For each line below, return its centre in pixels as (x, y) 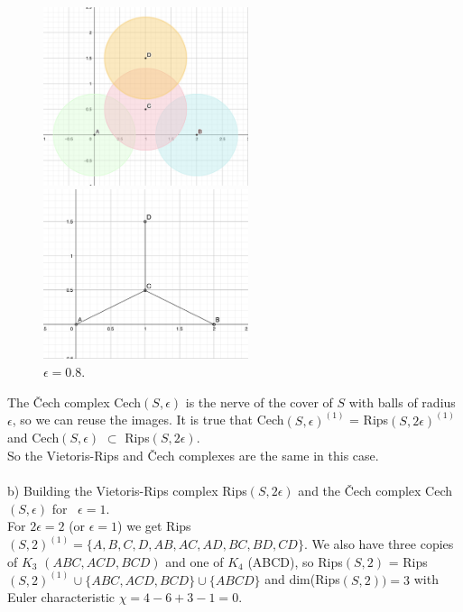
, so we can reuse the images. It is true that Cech (148, 420)
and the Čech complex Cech (375, 490)
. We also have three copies (379, 544)
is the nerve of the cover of (259, 402)
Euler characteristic (61, 597)
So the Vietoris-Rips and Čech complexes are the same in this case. (193, 455)
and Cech (33, 438)
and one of (194, 561)
